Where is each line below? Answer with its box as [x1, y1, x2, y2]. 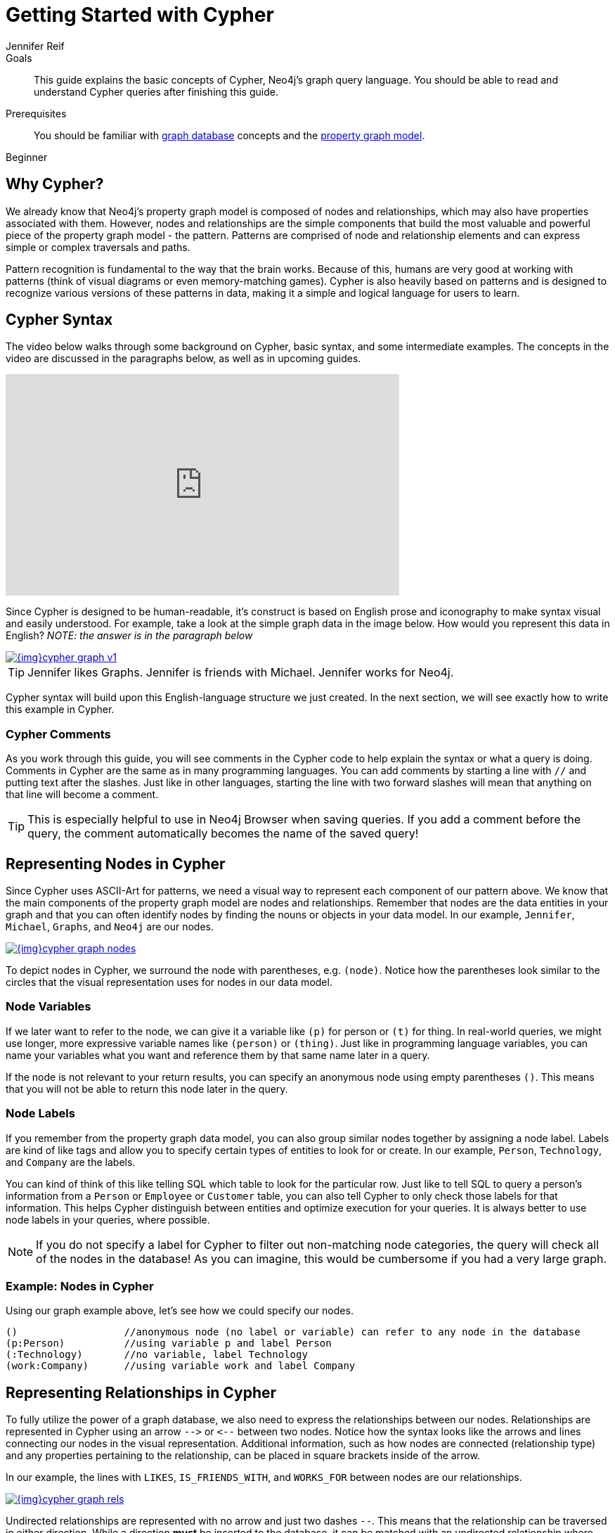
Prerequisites [6, 107, 67, 120]
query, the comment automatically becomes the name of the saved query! [27, 826, 419, 841]
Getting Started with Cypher [6, 3, 274, 27]
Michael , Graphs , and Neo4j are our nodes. [6, 921, 214, 933]
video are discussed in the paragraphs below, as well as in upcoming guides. [6, 352, 361, 365]
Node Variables [6, 999, 91, 1014]
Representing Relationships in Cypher [6, 1383, 277, 1401]
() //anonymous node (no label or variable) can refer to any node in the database [6, 1326, 581, 1338]
